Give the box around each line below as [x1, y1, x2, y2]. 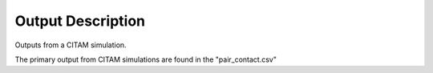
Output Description [14, 12, 146, 30]
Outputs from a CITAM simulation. [14, 40, 127, 50]
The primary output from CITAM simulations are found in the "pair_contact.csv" [14, 55, 277, 64]
